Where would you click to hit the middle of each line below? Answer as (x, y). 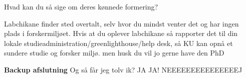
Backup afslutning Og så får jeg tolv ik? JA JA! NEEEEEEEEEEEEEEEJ (123, 69)
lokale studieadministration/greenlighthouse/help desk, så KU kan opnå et (118, 43)
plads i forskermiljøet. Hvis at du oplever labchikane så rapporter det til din (121, 33)
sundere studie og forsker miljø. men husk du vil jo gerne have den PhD (114, 53)
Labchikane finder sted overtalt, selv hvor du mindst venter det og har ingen (121, 23)
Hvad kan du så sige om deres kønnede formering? (81, 6)
